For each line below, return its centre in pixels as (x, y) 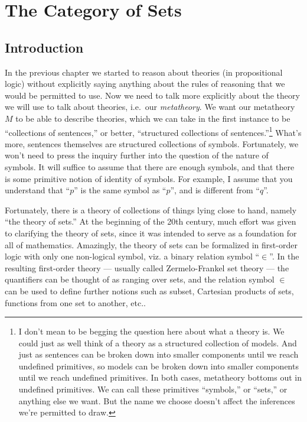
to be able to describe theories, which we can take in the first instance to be (153, 118)
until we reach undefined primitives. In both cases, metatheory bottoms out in (160, 377)
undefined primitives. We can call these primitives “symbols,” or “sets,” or (153, 389)
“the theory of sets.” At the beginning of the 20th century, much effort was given (151, 221)
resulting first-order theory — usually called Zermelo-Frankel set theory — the (147, 267)
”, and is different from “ (215, 190)
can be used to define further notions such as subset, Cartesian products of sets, (149, 290)
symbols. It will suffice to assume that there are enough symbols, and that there (150, 166)
